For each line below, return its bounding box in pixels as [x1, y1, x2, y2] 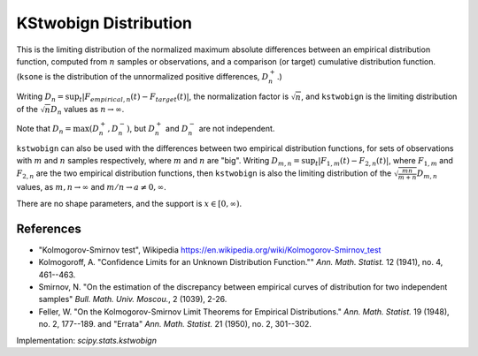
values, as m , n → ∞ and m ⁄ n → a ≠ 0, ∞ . [16, 182, 167, 193]
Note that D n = [16, 123, 73, 136]
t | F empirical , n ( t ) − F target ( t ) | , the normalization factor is [79, 91, 289, 103]
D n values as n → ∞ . [50, 104, 125, 117]
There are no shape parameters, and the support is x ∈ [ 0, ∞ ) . [16, 198, 243, 208]
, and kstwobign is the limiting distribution [301, 91, 458, 102]
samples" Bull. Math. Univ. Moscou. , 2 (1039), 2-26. [38, 294, 227, 305]
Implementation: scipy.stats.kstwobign [16, 335, 157, 345]
